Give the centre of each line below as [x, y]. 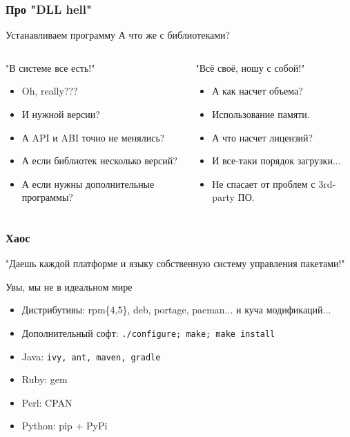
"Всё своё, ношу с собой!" [250, 67]
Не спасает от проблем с [264, 183]
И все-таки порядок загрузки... [276, 161]
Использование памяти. [261, 114]
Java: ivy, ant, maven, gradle [91, 356]
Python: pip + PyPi [65, 426]
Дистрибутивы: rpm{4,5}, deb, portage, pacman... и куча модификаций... [176, 310]
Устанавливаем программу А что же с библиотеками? [118, 35]
